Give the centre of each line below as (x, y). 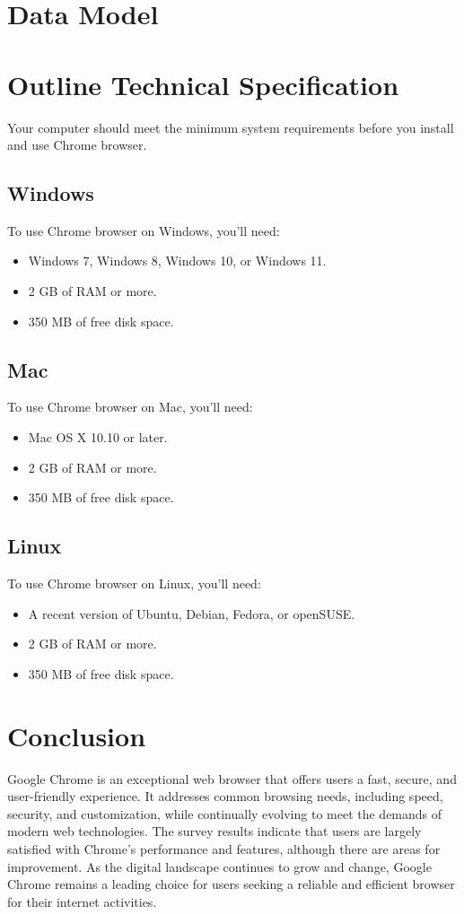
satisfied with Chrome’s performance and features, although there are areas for (224, 848)
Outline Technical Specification (203, 84)
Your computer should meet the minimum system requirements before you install (231, 127)
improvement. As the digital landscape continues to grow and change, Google (219, 866)
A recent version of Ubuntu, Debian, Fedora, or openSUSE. (192, 613)
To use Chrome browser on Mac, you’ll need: (130, 407)
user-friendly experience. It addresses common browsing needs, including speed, (225, 796)
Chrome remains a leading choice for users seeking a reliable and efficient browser (231, 884)
